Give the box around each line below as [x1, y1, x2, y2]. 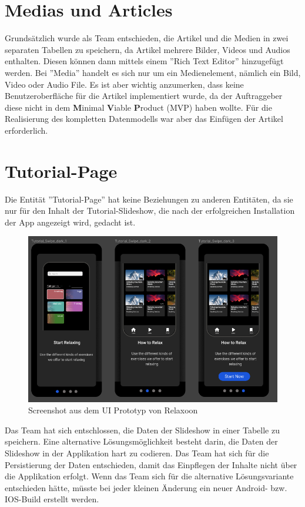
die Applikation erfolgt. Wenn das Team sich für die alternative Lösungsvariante [5, 470, 294, 482]
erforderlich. [5, 124, 48, 136]
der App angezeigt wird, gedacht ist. [5, 216, 136, 228]
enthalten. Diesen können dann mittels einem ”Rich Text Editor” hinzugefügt [5, 55, 284, 67]
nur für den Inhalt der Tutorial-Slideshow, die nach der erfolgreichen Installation [5, 204, 295, 217]
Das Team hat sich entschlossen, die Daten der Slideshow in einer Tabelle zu [5, 423, 280, 436]
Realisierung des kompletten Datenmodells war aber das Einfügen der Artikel [5, 112, 283, 125]
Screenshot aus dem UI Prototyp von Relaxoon [28, 404, 198, 416]
